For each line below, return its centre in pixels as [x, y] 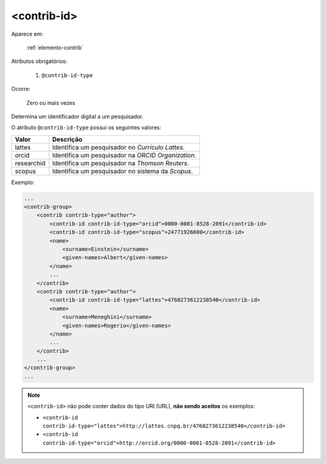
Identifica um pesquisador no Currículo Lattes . [118, 147]
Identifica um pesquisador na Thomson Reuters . [121, 163]
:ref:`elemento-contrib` [55, 47]
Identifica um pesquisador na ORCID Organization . [124, 155]
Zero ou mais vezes [51, 102]
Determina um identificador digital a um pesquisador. [77, 116]
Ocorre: [21, 89]
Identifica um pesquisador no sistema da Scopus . [123, 171]
